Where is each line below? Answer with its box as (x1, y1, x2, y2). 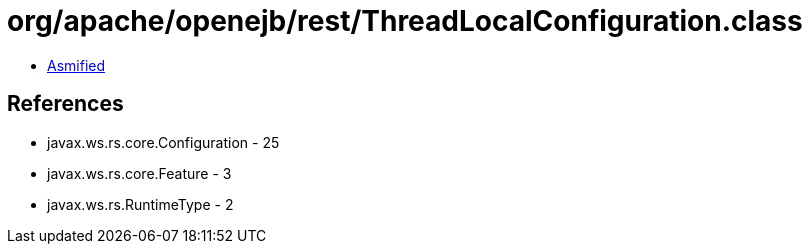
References (7, 91, 124, 117)
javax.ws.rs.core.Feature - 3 (47, 164, 232, 182)
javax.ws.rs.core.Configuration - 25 (47, 133, 280, 151)
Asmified (47, 56, 106, 74)
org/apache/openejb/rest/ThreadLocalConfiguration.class (7, 4, 803, 38)
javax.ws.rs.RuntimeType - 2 (47, 195, 234, 213)
